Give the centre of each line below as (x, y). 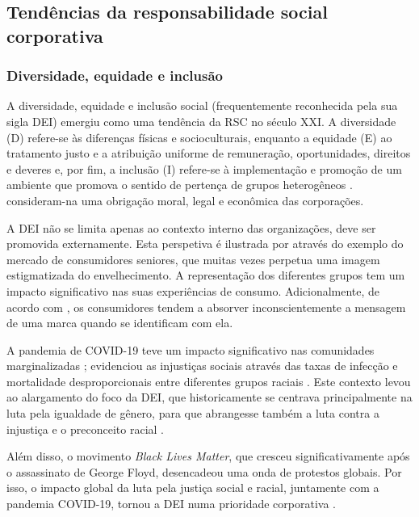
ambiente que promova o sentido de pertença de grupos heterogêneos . (180, 185)
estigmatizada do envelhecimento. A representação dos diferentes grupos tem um (206, 275)
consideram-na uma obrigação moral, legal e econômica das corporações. (185, 200)
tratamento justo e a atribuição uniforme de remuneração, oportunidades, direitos (209, 153)
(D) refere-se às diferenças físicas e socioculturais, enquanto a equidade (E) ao (199, 137)
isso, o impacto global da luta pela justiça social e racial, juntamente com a (193, 488)
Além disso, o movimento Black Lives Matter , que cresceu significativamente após (208, 456)
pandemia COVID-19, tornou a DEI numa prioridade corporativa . (172, 504)
